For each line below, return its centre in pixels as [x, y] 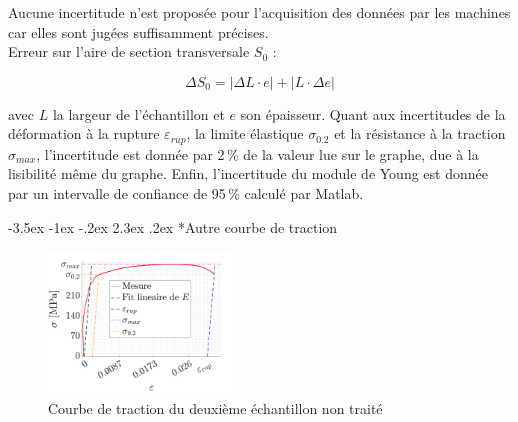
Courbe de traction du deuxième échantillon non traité [215, 407]
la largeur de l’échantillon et [138, 113]
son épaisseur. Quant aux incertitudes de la [373, 113]
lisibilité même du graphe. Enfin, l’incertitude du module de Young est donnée [248, 173]
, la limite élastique [245, 133]
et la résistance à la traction [420, 133]
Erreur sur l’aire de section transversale [129, 51]
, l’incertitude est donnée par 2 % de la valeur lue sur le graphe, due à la [257, 153]
